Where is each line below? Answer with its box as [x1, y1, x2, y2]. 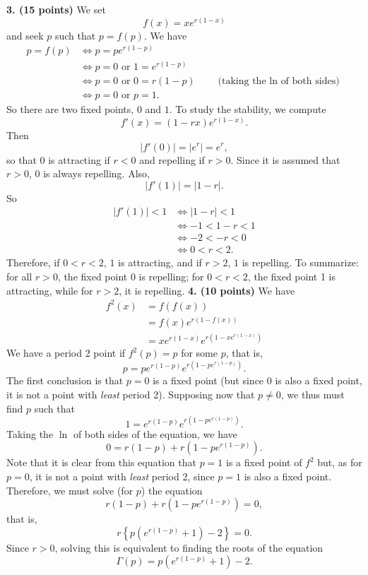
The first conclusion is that [6, 373, 124, 388]
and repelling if [139, 152, 205, 167]
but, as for [317, 455, 362, 470]
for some [181, 345, 218, 360]
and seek [6, 28, 44, 42]
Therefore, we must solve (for [6, 482, 133, 497]
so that [6, 152, 37, 167]
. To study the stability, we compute [169, 102, 326, 117]
